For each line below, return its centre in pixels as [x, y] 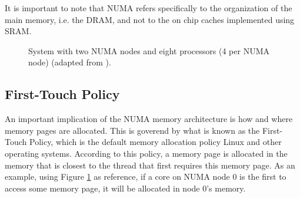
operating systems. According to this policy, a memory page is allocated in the [146, 153]
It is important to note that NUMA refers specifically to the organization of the [149, 8]
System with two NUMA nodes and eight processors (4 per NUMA [149, 50]
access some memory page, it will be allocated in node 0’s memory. [125, 188]
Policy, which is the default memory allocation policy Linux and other [155, 142]
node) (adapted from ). [70, 62]
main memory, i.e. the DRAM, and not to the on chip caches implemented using [150, 19]
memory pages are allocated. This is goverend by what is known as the [132, 130]
